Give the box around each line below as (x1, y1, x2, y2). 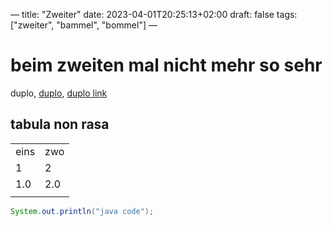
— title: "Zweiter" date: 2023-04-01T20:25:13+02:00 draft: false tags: (10, 9, 298, 20)
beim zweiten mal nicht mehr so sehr (10, 54, 323, 77)
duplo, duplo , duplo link (10, 87, 108, 99)
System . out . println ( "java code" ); (10, 206, 155, 216)
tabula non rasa (10, 116, 110, 133)
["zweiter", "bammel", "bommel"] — (10, 19, 158, 31)
